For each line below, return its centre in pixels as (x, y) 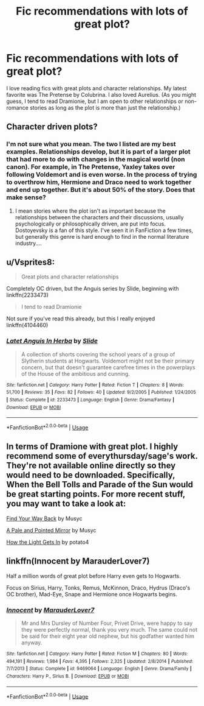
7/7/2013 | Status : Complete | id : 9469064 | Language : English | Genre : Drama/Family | (99, 669)
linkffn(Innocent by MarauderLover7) (78, 561)
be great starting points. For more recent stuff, (96, 494)
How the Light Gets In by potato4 (48, 542)
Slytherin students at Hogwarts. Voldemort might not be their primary (108, 361)
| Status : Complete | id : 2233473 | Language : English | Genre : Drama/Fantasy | (90, 400)
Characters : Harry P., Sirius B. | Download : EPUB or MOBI (68, 676)
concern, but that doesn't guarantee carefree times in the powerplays (108, 367)
